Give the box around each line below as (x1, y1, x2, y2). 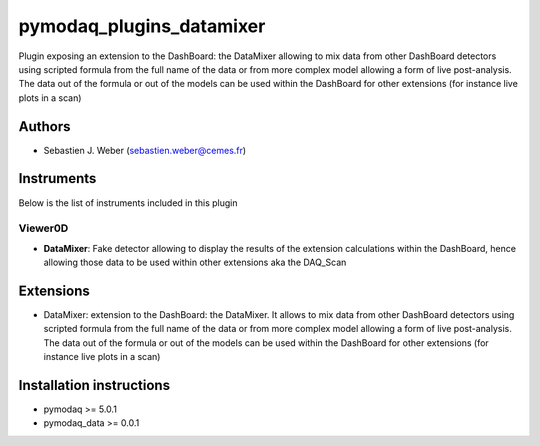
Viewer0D (18, 221, 69, 235)
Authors (18, 118, 71, 135)
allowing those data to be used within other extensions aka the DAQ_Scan (43, 256, 347, 269)
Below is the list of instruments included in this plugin (18, 196, 239, 209)
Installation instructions (18, 376, 170, 394)
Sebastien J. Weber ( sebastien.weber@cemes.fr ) (43, 144, 247, 156)
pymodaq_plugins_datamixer (18, 15, 266, 37)
